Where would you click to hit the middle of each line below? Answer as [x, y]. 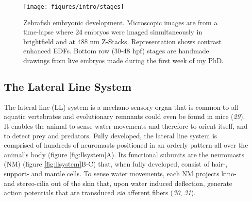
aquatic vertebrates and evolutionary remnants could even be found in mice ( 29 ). [125, 116]
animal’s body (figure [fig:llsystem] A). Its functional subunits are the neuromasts [124, 154]
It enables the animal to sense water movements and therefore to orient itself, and [126, 126]
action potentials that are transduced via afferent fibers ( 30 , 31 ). [100, 193]
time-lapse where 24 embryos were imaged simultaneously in [113, 32]
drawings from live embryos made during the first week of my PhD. [124, 60]
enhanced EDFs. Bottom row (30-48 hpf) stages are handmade [116, 51]
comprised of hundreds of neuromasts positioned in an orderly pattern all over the [126, 145]
